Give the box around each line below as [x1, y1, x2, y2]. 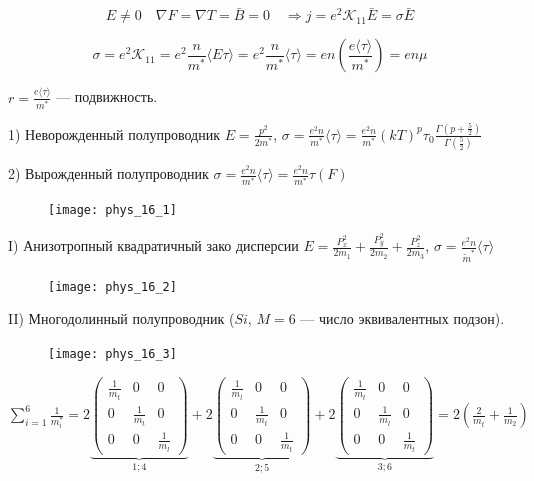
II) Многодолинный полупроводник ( [8, 308, 235, 329]
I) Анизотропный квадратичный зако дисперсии [8, 235, 299, 256]
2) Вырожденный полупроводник [8, 163, 209, 184]
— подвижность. [56, 86, 158, 107]
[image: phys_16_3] [48, 347, 177, 362]
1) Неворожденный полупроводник [8, 123, 220, 144]
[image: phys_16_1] [48, 203, 177, 218]
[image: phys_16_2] [48, 279, 177, 294]
